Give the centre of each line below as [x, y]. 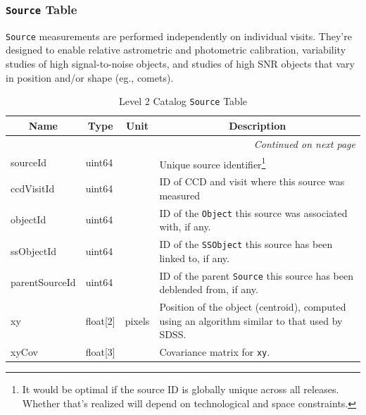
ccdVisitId [33, 188]
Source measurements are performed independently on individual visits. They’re [179, 36]
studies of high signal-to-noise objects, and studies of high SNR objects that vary [180, 64]
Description [258, 125]
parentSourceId [43, 282]
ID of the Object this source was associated [253, 212]
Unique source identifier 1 [213, 163]
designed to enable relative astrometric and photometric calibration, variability [176, 50]
